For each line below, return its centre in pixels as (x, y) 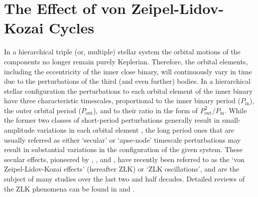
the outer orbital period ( (43, 110)
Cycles (72, 28)
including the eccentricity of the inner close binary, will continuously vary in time (128, 71)
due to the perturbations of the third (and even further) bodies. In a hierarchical (127, 81)
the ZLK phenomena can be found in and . (69, 188)
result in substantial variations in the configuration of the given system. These (123, 149)
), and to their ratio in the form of (145, 110)
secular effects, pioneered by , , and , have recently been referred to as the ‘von (124, 159)
